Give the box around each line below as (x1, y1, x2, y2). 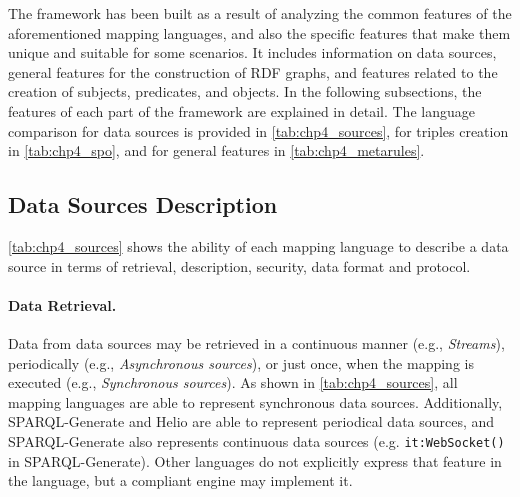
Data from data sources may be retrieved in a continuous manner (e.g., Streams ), (8, 332, 505, 353)
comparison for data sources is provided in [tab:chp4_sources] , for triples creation (8, 120, 509, 141)
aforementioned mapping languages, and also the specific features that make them (8, 22, 511, 43)
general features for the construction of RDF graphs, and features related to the (8, 61, 498, 82)
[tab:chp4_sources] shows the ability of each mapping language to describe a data (8, 235, 509, 256)
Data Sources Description (8, 189, 278, 220)
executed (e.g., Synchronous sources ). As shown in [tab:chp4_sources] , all (8, 372, 458, 393)
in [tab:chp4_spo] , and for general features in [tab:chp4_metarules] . (8, 140, 425, 161)
